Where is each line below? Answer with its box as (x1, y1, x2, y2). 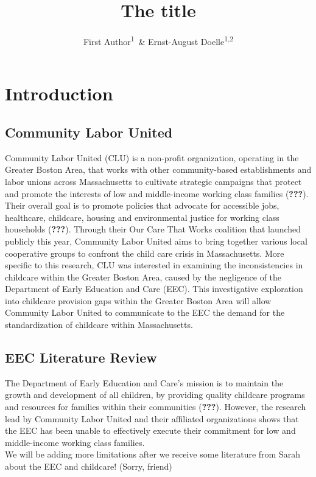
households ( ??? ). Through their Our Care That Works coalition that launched (5, 223, 301, 235)
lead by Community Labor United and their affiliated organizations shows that (5, 412, 299, 425)
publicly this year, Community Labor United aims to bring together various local (5, 234, 307, 247)
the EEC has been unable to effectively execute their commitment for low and (5, 424, 296, 437)
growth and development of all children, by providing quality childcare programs (5, 388, 305, 401)
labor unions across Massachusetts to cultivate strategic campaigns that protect (5, 175, 302, 187)
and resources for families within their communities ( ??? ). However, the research (5, 400, 306, 413)
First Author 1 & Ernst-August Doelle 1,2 (83, 33, 234, 47)
